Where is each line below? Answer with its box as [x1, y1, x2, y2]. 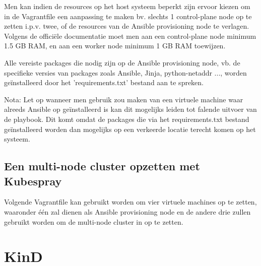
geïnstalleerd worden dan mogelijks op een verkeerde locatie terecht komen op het [4, 123, 256, 134]
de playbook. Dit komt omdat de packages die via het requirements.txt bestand [4, 113, 249, 124]
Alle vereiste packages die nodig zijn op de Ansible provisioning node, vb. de [4, 57, 240, 68]
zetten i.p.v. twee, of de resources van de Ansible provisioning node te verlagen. [4, 21, 249, 31]
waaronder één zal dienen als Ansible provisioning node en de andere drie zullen [4, 206, 251, 217]
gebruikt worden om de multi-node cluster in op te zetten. [4, 216, 183, 227]
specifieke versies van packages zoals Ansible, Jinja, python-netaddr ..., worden [4, 67, 247, 78]
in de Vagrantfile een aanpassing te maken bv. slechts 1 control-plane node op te [4, 11, 252, 21]
